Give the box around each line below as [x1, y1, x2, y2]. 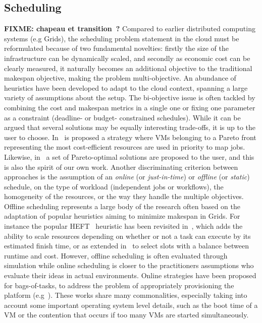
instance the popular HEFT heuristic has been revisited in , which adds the [4, 221, 243, 231]
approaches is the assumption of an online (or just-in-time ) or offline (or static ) [4, 171, 250, 182]
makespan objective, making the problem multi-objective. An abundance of [4, 73, 236, 83]
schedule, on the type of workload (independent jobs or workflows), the [4, 181, 224, 191]
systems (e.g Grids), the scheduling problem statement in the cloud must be [4, 33, 239, 43]
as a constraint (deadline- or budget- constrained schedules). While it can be [4, 112, 241, 122]
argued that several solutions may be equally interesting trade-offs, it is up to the [4, 122, 255, 133]
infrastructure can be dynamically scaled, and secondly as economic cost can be [4, 52, 250, 63]
